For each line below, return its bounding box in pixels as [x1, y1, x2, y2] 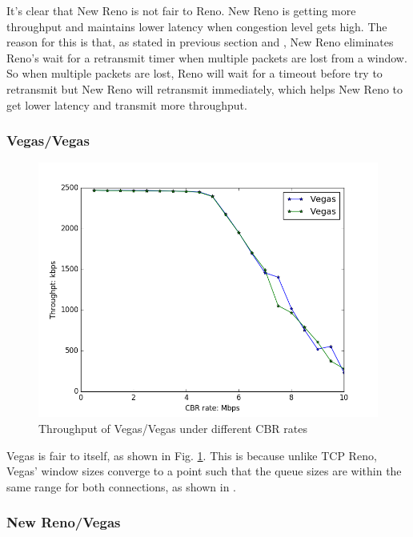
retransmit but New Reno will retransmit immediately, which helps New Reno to [6, 80, 403, 97]
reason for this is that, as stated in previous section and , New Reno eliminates [6, 34, 394, 50]
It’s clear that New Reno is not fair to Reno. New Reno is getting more [6, 2, 356, 18]
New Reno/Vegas [6, 512, 121, 532]
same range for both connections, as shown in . [6, 478, 236, 495]
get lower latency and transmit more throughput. [6, 96, 247, 113]
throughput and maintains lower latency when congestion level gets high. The [6, 18, 387, 34]
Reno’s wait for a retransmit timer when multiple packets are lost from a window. [6, 49, 407, 66]
